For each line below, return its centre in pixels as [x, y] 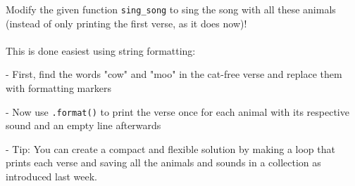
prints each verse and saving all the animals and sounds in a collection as [163, 162]
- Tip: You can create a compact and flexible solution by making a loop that [170, 148]
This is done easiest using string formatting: [101, 50]
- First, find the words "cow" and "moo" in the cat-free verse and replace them [174, 74]
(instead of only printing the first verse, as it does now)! [126, 23]
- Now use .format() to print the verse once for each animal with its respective [177, 111]
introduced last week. [52, 177]
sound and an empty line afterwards [83, 125]
